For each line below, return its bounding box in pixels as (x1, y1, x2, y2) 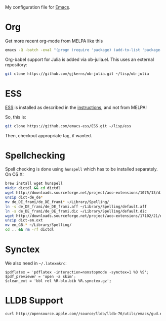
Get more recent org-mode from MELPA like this (5, 38, 103, 44)
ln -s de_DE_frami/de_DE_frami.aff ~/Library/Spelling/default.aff (5, 204, 147, 209)
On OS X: (5, 171, 24, 177)
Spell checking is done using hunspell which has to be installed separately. (5, 166, 158, 172)
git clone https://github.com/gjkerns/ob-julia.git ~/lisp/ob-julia (5, 71, 149, 76)
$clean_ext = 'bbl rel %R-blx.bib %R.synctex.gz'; (5, 278, 112, 283)
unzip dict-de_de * (5, 195, 43, 200)
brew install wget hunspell (5, 181, 63, 186)
